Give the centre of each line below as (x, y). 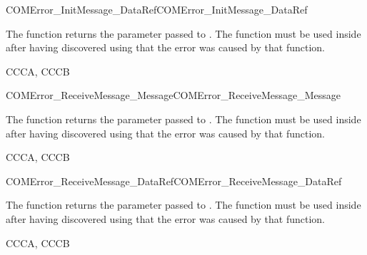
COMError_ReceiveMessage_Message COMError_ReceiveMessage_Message (173, 95)
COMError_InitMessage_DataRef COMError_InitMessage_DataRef (157, 9)
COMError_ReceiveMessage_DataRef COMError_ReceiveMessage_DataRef (174, 181)
